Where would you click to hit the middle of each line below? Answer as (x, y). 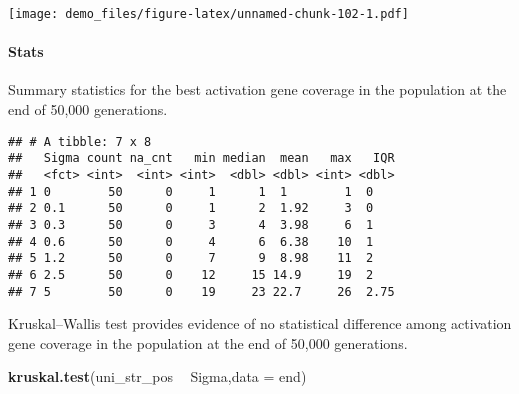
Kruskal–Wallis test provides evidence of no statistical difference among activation (260, 323)
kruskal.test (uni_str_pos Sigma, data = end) (157, 376)
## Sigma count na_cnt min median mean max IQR (201, 158)
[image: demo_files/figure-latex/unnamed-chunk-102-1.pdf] (208, 14)
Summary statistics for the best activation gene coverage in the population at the (257, 89)
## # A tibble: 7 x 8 (80, 141)
